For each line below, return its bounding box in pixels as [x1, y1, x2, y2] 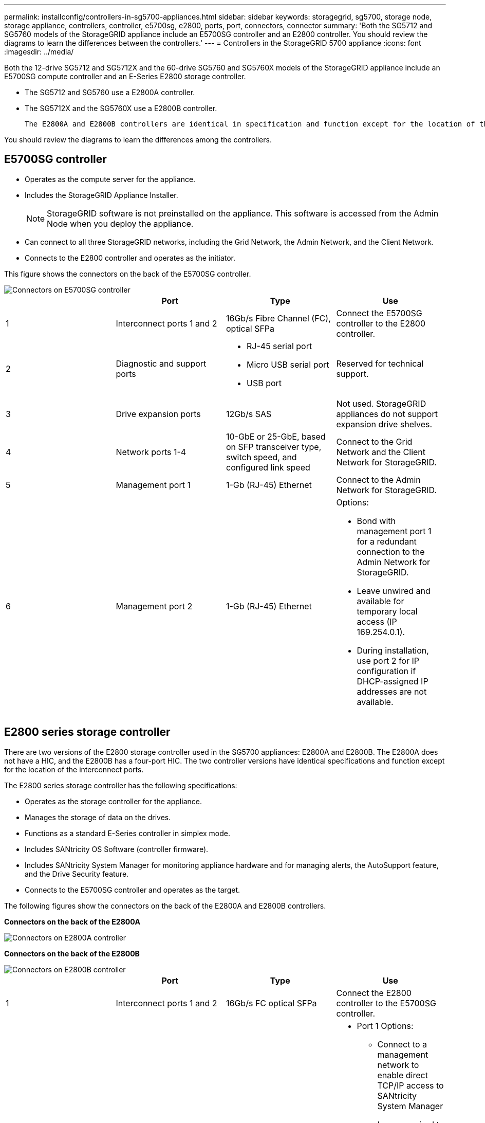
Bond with [357, 515, 396, 526]
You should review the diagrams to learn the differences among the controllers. [4, 135, 272, 144]
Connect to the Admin [336, 474, 421, 485]
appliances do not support [336, 408, 438, 419]
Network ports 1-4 [116, 446, 186, 457]
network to [377, 1059, 419, 1070]
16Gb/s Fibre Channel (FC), [226, 313, 331, 323]
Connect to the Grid [336, 436, 413, 447]
